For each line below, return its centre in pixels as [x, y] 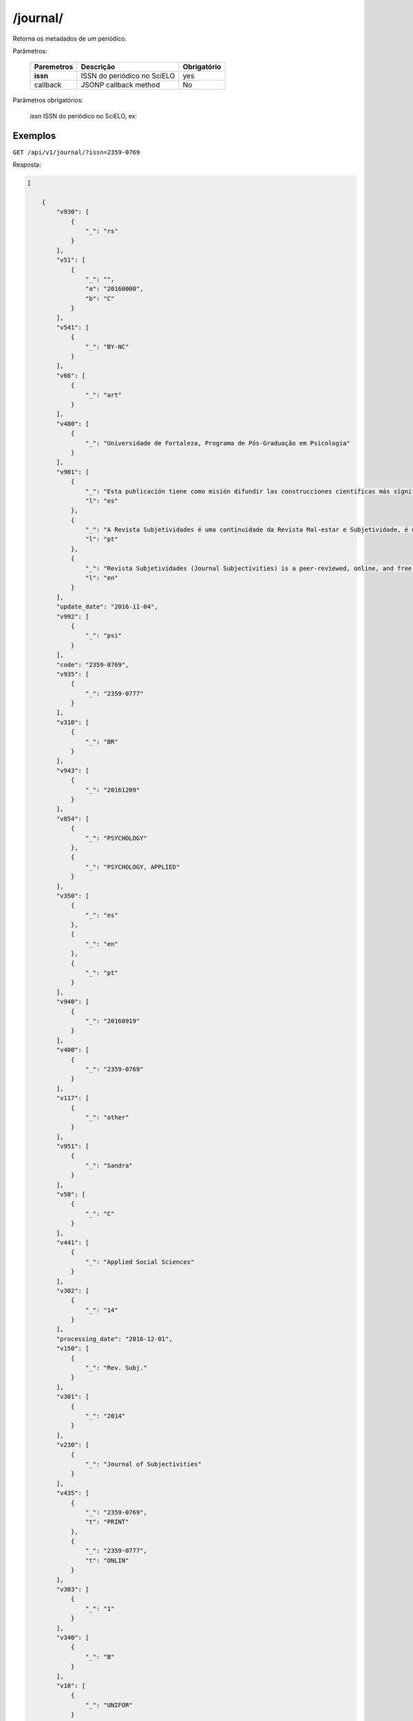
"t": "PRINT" [107, 1522]
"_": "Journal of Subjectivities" [144, 1464]
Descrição [98, 67]
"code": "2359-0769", [93, 665]
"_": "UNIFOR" [109, 1705]
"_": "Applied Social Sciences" [140, 1262]
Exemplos [34, 135]
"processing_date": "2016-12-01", [114, 1339]
